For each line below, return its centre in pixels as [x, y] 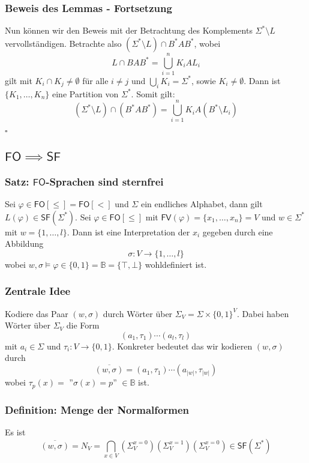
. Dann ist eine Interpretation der [128, 231]
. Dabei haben [263, 313]
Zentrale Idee [38, 291]
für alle [95, 80]
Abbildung [24, 244]
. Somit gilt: [153, 93]
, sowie [203, 80]
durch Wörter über [138, 313]
